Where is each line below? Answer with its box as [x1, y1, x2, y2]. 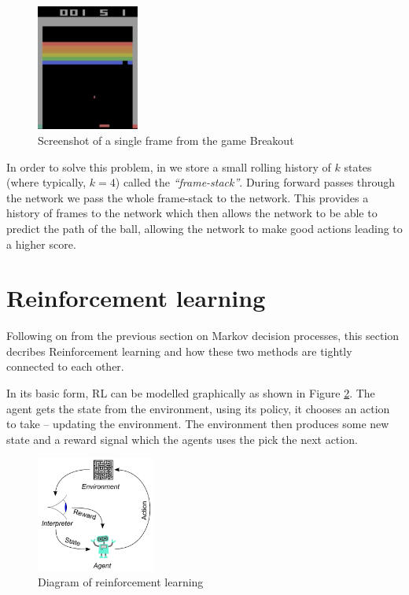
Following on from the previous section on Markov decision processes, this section [6, 327, 400, 344]
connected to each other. [6, 358, 124, 375]
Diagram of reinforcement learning [38, 574, 204, 590]
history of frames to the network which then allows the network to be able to [6, 205, 378, 221]
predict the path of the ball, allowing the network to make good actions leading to [6, 220, 403, 236]
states [344, 158, 372, 175]
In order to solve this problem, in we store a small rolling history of [6, 158, 331, 175]
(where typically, [6, 174, 87, 190]
